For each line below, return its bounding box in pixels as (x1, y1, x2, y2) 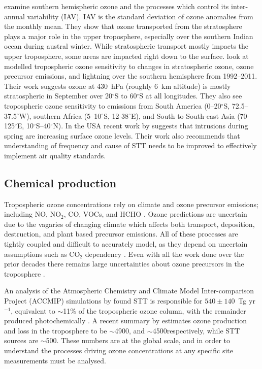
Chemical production (4, 175, 117, 190)
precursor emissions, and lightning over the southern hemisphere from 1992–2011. (4, 71, 257, 81)
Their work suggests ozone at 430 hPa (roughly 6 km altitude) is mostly (4, 80, 231, 91)
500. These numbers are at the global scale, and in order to (46, 335, 231, 346)
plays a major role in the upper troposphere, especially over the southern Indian (4, 30, 253, 41)
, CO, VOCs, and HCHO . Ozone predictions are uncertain (63, 209, 247, 219)
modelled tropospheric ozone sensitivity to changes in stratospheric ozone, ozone (4, 60, 254, 71)
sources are (4, 335, 39, 346)
